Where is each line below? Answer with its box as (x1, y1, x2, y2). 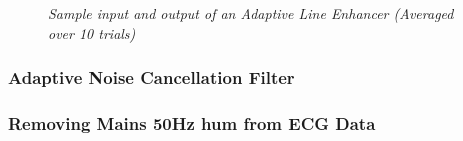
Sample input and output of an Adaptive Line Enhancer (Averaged (48, 3, 454, 23)
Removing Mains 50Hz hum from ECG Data (8, 110, 376, 135)
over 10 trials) (48, 22, 136, 43)
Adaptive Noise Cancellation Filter (8, 65, 295, 90)
